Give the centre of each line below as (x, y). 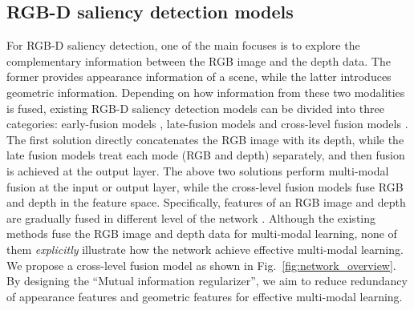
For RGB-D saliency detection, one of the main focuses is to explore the (183, 45)
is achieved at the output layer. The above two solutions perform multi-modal (198, 170)
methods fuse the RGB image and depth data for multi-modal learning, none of (202, 234)
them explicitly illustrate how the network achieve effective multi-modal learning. (205, 249)
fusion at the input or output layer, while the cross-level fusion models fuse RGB (205, 186)
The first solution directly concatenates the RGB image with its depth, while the (205, 139)
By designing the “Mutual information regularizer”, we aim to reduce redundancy (207, 281)
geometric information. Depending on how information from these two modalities (206, 92)
